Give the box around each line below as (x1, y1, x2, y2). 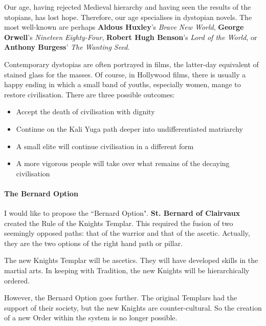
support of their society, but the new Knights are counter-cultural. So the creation (4, 302, 262, 313)
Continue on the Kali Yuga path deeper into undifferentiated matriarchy (16, 123, 243, 134)
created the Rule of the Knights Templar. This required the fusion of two (4, 217, 233, 228)
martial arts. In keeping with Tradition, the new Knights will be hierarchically (4, 265, 250, 276)
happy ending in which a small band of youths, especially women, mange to (4, 79, 241, 90)
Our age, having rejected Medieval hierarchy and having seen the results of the (4, 2, 251, 12)
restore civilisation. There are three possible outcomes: (4, 89, 175, 99)
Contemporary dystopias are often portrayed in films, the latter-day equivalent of (4, 58, 259, 69)
